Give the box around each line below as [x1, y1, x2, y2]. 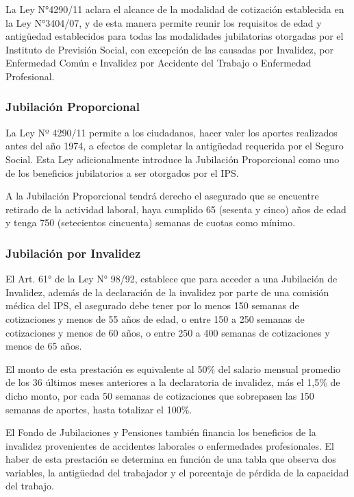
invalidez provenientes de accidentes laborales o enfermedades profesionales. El [5, 438, 334, 452]
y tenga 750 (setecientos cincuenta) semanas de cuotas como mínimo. [5, 215, 296, 230]
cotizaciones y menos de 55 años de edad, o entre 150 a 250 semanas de [5, 311, 305, 326]
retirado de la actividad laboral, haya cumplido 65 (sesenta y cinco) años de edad [5, 202, 346, 216]
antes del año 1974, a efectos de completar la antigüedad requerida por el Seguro [5, 138, 344, 153]
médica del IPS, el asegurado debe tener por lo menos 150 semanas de [5, 298, 299, 313]
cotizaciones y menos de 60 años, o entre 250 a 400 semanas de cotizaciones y [5, 325, 330, 339]
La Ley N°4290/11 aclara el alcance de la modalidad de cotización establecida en [5, 2, 344, 16]
